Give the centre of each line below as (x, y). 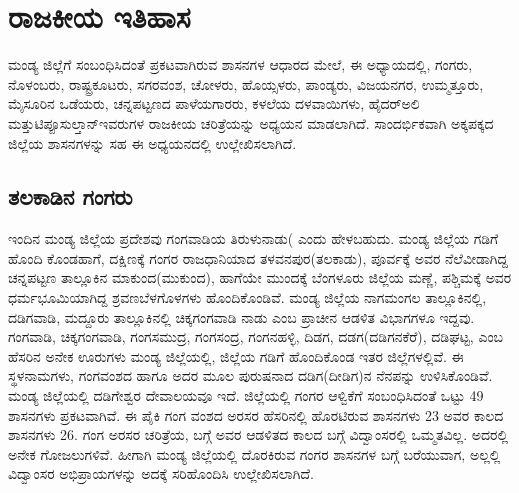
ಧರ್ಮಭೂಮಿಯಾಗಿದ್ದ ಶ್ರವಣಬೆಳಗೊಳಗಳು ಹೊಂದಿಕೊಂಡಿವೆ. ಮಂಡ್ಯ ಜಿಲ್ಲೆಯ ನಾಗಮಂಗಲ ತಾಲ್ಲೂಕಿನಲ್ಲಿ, (247, 297)
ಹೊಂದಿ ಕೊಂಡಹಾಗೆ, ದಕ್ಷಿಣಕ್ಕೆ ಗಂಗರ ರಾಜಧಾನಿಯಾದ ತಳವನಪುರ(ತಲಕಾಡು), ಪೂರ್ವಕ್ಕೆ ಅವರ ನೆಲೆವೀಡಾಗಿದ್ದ (258, 257)
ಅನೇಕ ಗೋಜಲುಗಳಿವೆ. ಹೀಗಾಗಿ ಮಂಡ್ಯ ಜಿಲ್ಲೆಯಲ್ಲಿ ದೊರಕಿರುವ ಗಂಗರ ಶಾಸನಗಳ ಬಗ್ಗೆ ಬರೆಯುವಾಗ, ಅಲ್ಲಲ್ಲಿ (254, 453)
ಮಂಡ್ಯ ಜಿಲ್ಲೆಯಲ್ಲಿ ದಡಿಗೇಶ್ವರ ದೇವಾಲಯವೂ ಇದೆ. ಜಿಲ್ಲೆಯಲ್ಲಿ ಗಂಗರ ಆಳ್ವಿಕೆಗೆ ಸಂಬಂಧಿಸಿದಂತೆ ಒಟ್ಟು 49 (246, 395)
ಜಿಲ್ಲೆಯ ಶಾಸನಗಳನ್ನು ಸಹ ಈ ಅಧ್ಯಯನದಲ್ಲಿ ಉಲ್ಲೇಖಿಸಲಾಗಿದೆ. (152, 142)
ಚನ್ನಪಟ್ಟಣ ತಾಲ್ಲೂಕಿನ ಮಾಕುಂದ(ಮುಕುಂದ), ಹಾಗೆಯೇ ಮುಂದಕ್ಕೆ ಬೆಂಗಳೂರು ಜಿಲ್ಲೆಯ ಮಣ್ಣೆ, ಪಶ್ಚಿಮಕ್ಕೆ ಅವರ (260, 277)
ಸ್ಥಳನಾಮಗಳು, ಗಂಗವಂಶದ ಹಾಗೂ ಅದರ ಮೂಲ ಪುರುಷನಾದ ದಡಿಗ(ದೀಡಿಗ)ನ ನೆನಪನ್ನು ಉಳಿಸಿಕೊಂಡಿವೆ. (250, 375)
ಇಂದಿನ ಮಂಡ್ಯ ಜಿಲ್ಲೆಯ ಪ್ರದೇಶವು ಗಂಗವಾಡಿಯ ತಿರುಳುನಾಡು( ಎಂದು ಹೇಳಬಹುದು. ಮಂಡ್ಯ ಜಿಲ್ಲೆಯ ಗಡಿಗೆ (253, 238)
